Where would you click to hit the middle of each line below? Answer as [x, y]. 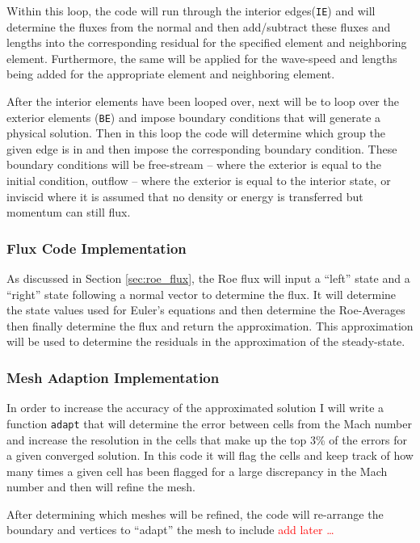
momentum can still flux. [69, 212]
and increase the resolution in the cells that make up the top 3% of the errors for [207, 439]
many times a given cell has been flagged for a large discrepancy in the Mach [197, 471]
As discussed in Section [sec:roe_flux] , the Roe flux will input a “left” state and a [208, 278]
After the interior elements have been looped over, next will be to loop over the [203, 101]
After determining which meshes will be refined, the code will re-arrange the [195, 514]
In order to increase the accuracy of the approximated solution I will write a [195, 408]
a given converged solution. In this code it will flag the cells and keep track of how [210, 455]
